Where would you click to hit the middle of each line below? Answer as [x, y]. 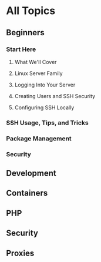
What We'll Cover [36, 62]
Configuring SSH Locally [44, 108]
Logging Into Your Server [45, 85]
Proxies [20, 253]
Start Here [21, 49]
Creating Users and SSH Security [55, 96]
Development [31, 174]
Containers [27, 193]
